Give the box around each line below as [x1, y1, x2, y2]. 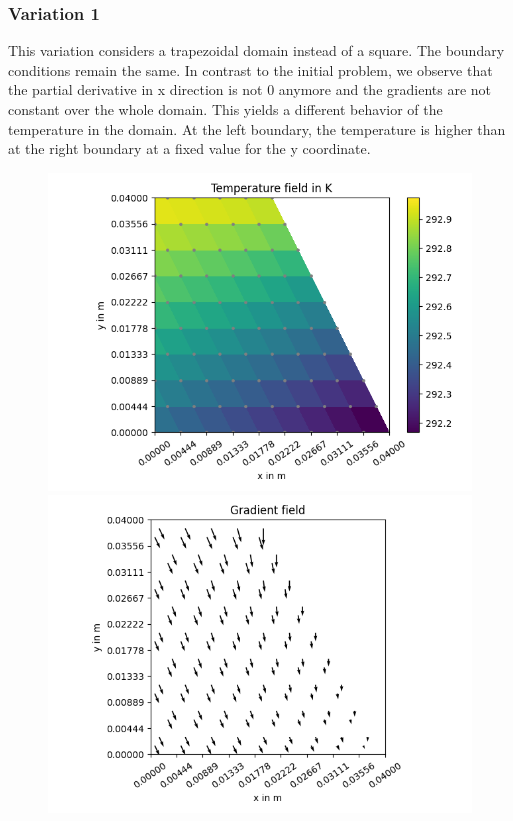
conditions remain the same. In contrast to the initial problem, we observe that [8, 59, 493, 80]
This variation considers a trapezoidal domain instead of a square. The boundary [8, 40, 505, 61]
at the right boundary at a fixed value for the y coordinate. [8, 138, 371, 159]
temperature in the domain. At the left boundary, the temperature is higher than [8, 118, 506, 139]
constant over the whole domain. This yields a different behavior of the [8, 99, 443, 119]
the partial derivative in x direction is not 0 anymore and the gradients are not [8, 79, 492, 100]
